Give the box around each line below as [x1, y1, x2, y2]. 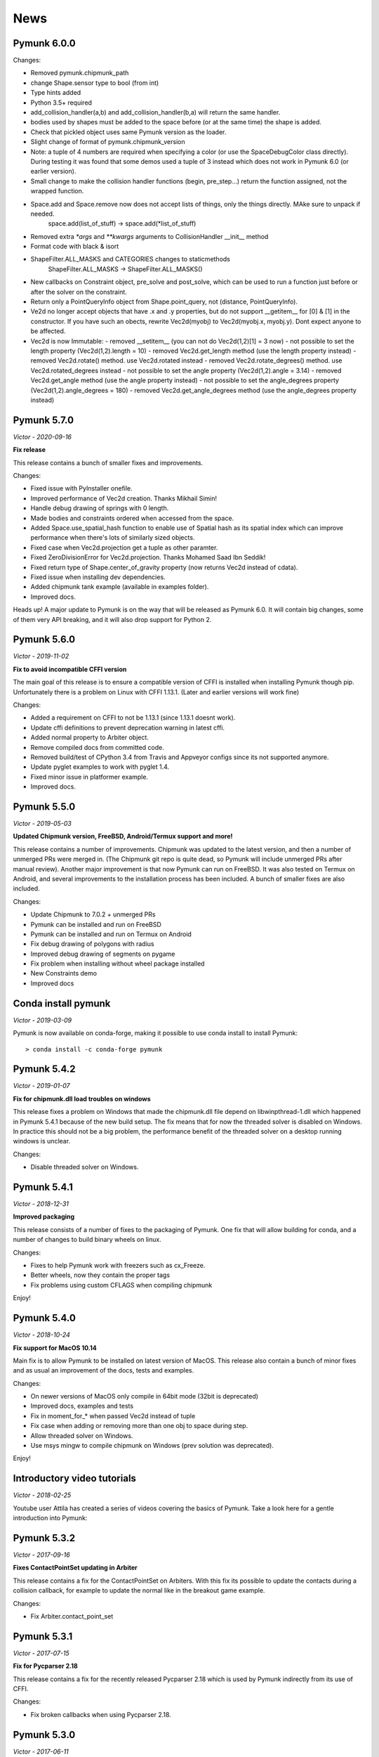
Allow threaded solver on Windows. [30, 1431, 133, 1440]
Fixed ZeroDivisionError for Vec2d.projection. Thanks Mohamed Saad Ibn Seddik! [30, 553, 266, 562]
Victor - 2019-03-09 [13, 1016, 72, 1024]
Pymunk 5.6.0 [13, 633, 76, 646]
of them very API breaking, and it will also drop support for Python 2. [13, 615, 212, 623]
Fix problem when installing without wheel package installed [30, 959, 205, 968]
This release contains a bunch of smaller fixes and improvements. [13, 458, 204, 467]
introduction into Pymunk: [13, 1514, 88, 1522]
